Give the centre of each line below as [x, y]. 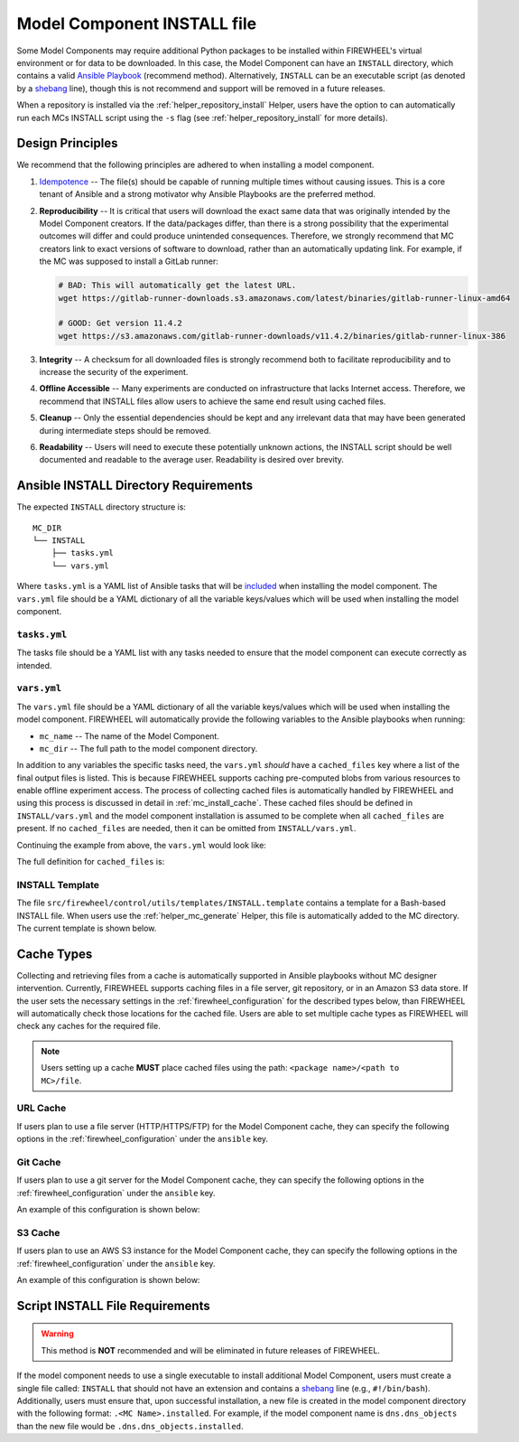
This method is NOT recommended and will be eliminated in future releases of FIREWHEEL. [211, 1350]
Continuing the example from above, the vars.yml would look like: [141, 845]
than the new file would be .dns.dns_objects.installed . [130, 1426]
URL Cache [42, 1109]
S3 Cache [38, 1232]
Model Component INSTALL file [137, 23]
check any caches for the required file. [89, 1026]
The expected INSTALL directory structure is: [102, 507]
